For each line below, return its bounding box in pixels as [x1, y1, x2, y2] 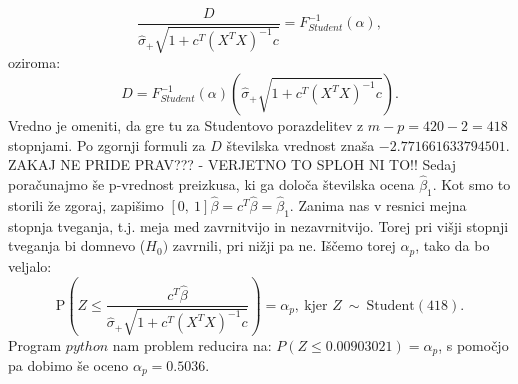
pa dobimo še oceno [8, 354, 129, 375]
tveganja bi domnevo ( [8, 235, 146, 256]
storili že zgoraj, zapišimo [8, 195, 164, 216]
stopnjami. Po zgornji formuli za [8, 134, 206, 155]
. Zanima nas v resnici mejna [289, 195, 467, 216]
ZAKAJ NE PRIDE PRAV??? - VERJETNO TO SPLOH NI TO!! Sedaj [8, 154, 457, 175]
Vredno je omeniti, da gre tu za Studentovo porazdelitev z [8, 115, 364, 136]
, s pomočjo [438, 334, 509, 355]
